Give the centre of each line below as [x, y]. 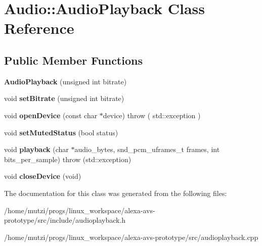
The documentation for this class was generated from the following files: [116, 193]
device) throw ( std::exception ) [152, 115]
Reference [39, 28]
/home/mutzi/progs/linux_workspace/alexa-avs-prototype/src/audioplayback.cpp [131, 237]
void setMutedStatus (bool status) [61, 132]
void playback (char [36, 149]
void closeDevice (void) [43, 176]
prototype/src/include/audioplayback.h [65, 220]
